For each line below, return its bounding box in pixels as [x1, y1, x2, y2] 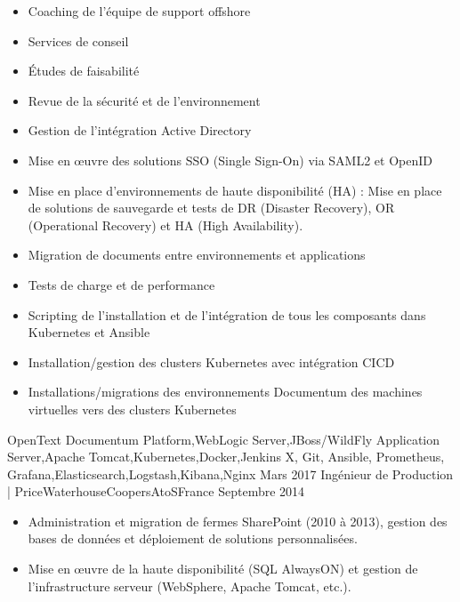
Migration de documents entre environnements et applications [28, 245, 366, 264]
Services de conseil [28, 31, 129, 50]
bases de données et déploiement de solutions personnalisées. [28, 529, 358, 548]
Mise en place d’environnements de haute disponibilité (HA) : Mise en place [28, 181, 442, 199]
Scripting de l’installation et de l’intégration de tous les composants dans [28, 305, 426, 324]
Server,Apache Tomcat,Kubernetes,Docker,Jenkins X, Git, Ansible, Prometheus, [7, 447, 445, 466]
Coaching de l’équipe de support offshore [28, 2, 251, 20]
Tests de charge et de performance [28, 275, 215, 293]
